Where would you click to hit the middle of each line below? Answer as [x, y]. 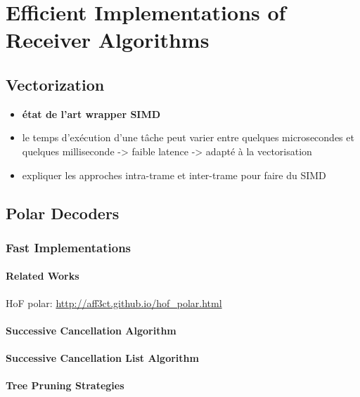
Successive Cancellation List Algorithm [102, 357]
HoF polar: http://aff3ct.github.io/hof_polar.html [114, 302]
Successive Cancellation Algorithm [91, 330]
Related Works [43, 276]
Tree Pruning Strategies [65, 385]
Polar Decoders [63, 213]
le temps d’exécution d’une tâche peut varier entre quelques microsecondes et [188, 137]
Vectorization [55, 84]
